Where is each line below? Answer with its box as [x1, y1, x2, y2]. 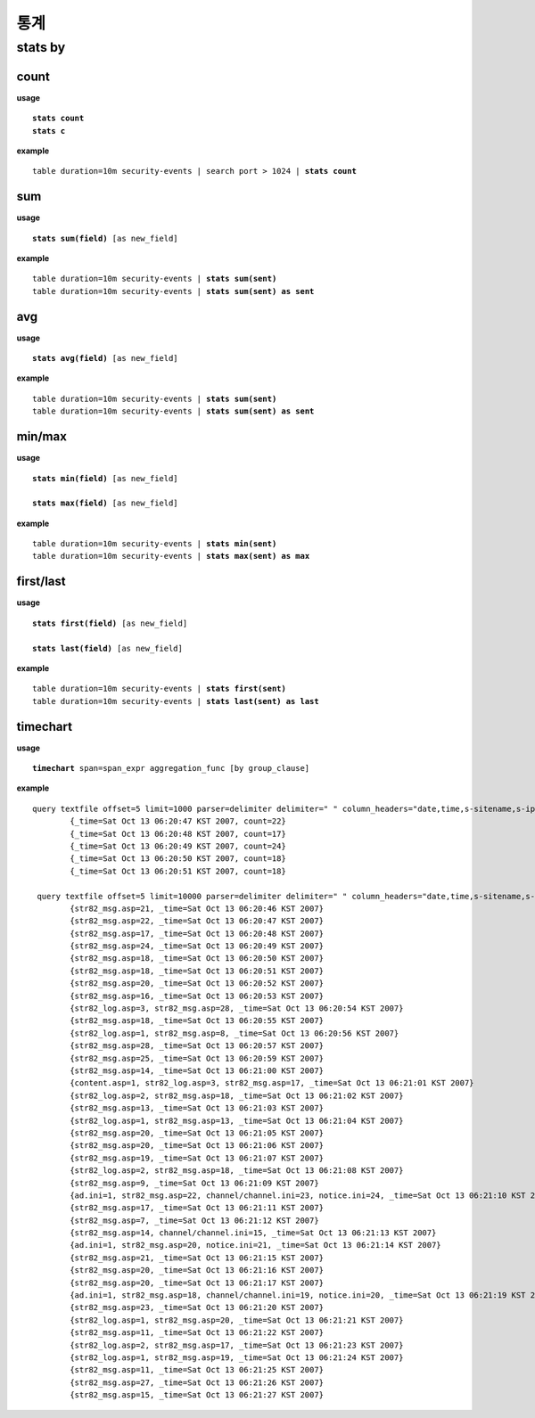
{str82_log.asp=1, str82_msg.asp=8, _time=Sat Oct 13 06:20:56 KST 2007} [70, 1028, 399, 1038]
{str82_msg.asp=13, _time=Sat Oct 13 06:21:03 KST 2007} [70, 1103, 325, 1113]
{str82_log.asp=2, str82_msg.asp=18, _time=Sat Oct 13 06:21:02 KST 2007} [70, 1090, 404, 1101]
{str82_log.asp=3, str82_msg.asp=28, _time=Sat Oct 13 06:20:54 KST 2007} [70, 1004, 404, 1013]
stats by [16, 39, 66, 55]
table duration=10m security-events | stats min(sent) [32, 539, 277, 549]
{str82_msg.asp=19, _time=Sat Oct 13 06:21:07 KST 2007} [70, 1152, 325, 1163]
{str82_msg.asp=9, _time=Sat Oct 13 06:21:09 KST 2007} [70, 1177, 320, 1188]
